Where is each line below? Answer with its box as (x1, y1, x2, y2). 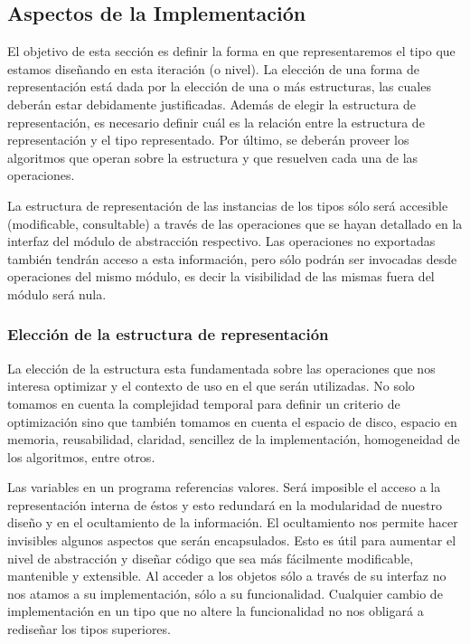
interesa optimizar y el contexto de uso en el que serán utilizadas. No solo (7, 376, 415, 395)
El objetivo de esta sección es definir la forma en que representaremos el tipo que (7, 42, 456, 61)
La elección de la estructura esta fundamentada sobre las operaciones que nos (7, 358, 436, 377)
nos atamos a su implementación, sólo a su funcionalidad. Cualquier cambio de (7, 583, 443, 602)
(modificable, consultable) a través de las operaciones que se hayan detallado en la (7, 213, 463, 232)
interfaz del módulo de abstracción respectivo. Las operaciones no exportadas (7, 232, 436, 251)
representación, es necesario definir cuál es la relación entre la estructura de (7, 112, 425, 131)
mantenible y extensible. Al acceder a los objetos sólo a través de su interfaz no (7, 566, 446, 585)
